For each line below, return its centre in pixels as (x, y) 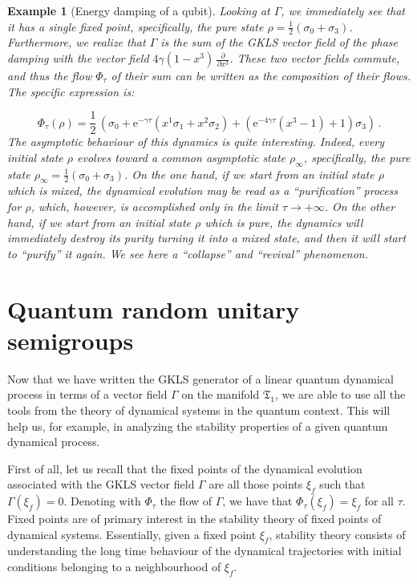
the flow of (186, 501)
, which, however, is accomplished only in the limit (154, 207)
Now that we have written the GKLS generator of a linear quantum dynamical (200, 378)
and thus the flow (50, 76)
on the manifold (221, 394)
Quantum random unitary (154, 308)
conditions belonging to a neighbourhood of (114, 567)
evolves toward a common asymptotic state (181, 157)
